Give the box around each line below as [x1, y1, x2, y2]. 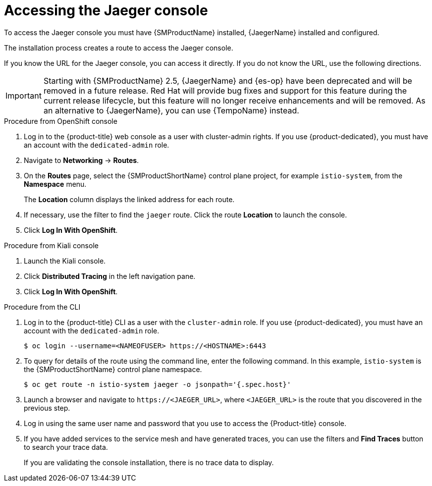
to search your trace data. [24, 442, 108, 451]
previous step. [24, 403, 70, 412]
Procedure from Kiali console [4, 241, 99, 250]
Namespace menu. [24, 179, 87, 188]
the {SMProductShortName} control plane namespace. [24, 365, 202, 374]
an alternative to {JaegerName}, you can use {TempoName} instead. [43, 105, 299, 115]
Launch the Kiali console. [24, 256, 106, 265]
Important [5, 90, 42, 101]
